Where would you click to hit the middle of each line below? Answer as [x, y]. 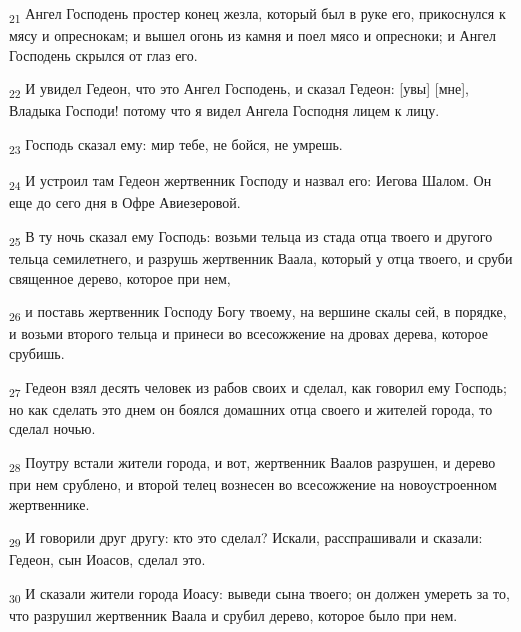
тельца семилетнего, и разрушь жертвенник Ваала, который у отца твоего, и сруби [261, 258]
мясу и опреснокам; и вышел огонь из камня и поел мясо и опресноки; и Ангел [252, 35]
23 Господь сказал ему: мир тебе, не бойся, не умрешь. [176, 145]
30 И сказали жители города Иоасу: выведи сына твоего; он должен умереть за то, [259, 594]
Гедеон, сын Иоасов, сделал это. [107, 559]
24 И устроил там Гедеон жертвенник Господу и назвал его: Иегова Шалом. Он [250, 181]
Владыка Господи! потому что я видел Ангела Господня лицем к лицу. [224, 110]
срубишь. [37, 352]
